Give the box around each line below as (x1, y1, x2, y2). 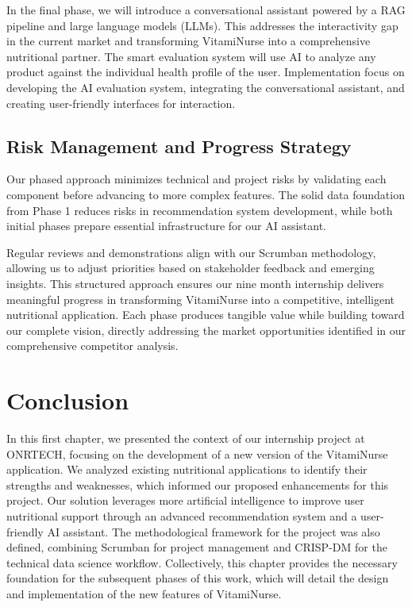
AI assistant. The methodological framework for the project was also (47, 523, 380, 540)
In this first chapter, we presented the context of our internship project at (6, 430, 365, 447)
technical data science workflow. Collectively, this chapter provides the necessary (6, 554, 398, 571)
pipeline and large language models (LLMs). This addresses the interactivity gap (6, 17, 399, 33)
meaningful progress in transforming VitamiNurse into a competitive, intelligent (6, 290, 395, 307)
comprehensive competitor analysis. (6, 337, 179, 354)
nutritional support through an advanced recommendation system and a (6, 507, 357, 524)
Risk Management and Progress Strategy (6, 133, 352, 158)
